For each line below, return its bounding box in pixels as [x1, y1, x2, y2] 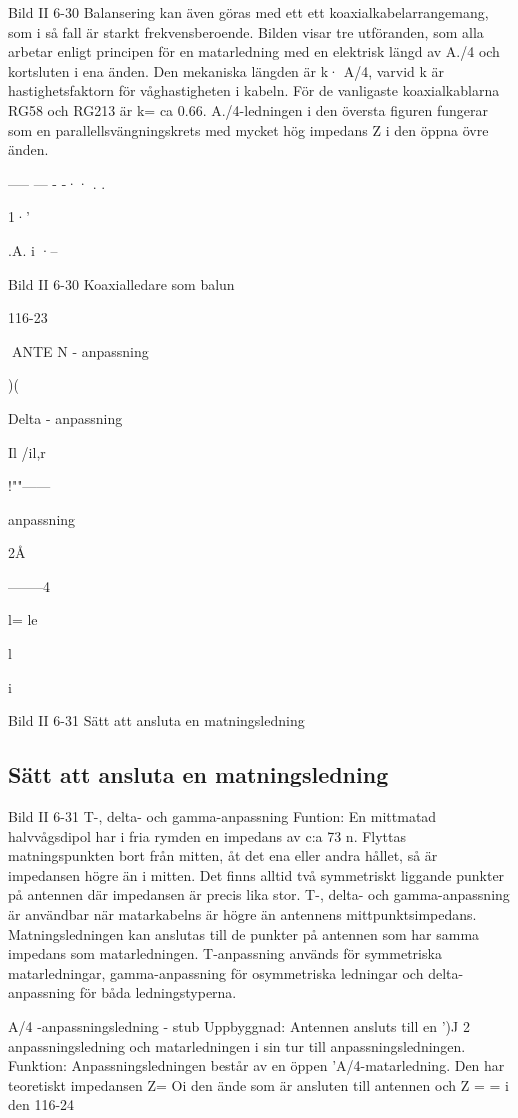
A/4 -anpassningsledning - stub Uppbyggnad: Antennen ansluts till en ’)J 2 [8, 1015, 470, 1036]
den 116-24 [8, 1094, 75, 1115]
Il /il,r [8, 441, 46, 462]
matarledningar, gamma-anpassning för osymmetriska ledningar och [8, 962, 424, 983]
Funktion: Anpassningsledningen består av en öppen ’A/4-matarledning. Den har [8, 1055, 505, 1076]
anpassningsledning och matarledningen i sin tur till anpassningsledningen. [8, 1035, 466, 1056]
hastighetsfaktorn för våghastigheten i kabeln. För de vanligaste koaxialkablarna [8, 80, 500, 101]
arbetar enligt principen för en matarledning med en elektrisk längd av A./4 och [8, 41, 500, 62]
